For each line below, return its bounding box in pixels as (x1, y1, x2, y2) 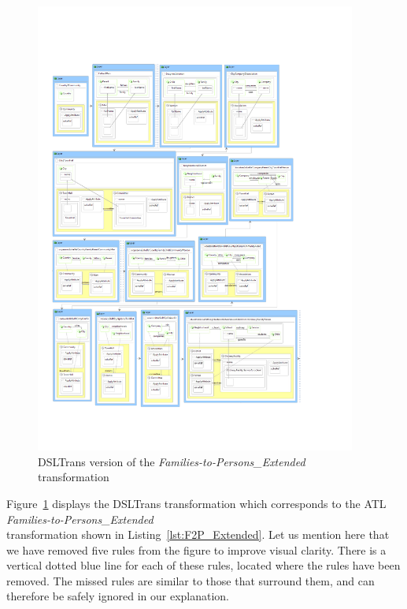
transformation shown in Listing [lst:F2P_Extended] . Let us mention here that (6, 526, 390, 543)
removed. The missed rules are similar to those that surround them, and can (6, 572, 375, 588)
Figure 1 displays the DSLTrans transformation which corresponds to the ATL (6, 495, 387, 511)
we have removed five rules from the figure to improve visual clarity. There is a (6, 541, 387, 558)
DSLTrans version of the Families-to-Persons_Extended (38, 453, 305, 469)
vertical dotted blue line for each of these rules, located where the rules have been (6, 557, 401, 574)
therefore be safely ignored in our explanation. (6, 588, 229, 604)
